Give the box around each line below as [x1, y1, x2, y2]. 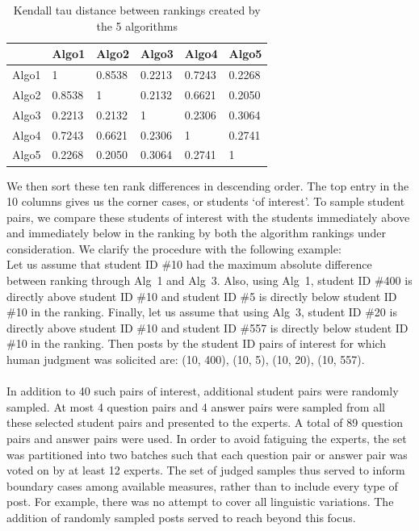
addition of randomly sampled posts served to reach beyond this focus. [6, 508, 356, 525]
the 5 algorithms [96, 17, 178, 34]
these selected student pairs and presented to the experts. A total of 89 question [6, 414, 404, 431]
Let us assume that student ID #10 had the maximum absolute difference [6, 256, 372, 273]
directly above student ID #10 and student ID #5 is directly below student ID [6, 287, 397, 304]
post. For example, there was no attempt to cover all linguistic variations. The [6, 493, 394, 510]
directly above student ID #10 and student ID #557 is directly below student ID [6, 319, 409, 336]
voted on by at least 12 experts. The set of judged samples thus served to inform [6, 462, 405, 479]
